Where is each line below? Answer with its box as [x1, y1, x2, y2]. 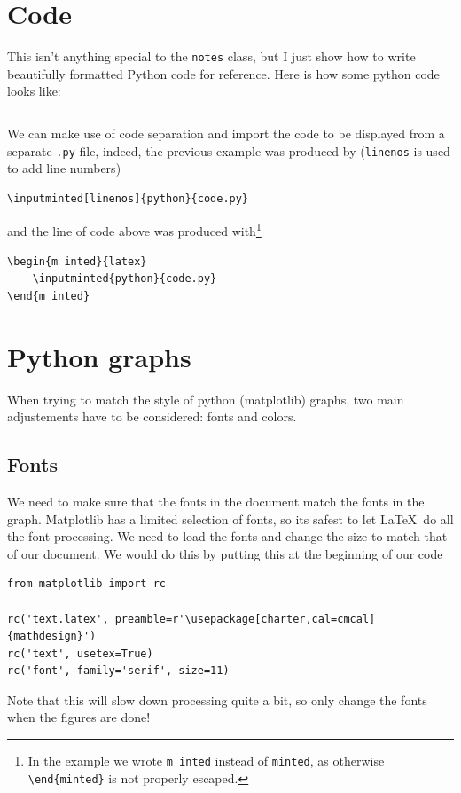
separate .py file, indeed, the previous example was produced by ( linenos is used [7, 141, 450, 160]
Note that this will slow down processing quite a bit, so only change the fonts [7, 690, 427, 709]
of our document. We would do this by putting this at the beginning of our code [7, 544, 443, 562]
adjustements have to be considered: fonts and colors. [7, 407, 297, 426]
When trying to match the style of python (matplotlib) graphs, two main [7, 389, 404, 408]
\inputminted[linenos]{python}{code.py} [7, 192, 249, 205]
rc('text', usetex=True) [7, 647, 153, 660]
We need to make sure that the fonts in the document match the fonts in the [7, 491, 425, 510]
